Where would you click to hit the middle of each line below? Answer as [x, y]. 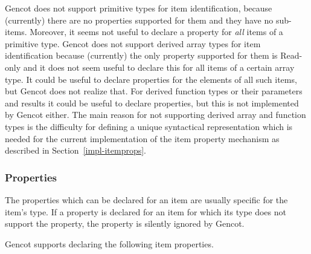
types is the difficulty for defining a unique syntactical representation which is [149, 126]
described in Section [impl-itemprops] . [76, 150]
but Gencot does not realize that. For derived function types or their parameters [154, 91]
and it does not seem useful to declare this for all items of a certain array [159, 67]
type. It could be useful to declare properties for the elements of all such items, [151, 79]
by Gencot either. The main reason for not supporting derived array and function [155, 115]
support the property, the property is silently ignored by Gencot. [125, 223]
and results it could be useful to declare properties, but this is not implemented [152, 103]
